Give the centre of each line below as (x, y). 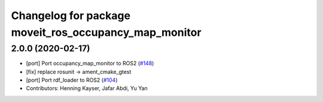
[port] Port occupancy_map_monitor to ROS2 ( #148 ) (90, 63)
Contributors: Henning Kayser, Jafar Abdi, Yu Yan (87, 88)
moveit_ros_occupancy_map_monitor (106, 32)
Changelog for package (71, 16)
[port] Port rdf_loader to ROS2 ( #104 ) (72, 80)
